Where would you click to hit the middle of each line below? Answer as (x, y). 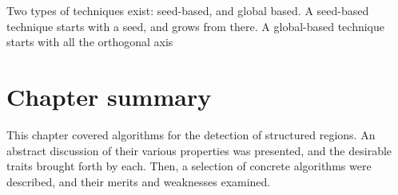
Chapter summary (109, 96)
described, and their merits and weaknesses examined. (139, 181)
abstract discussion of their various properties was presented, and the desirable (199, 150)
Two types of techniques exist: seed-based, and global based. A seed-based (188, 10)
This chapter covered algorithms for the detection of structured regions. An (191, 134)
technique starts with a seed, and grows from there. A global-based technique (196, 26)
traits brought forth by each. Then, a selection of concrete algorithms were (189, 166)
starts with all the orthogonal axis (90, 42)
